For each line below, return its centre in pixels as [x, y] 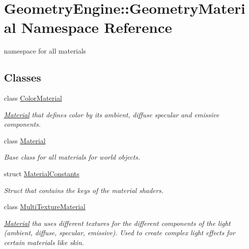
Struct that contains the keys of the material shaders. [84, 190]
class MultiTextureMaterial [45, 207]
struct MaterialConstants [42, 174]
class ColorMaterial [33, 98]
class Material [25, 140]
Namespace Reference [97, 27]
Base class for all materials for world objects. [72, 157]
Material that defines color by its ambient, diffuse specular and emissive [112, 114]
